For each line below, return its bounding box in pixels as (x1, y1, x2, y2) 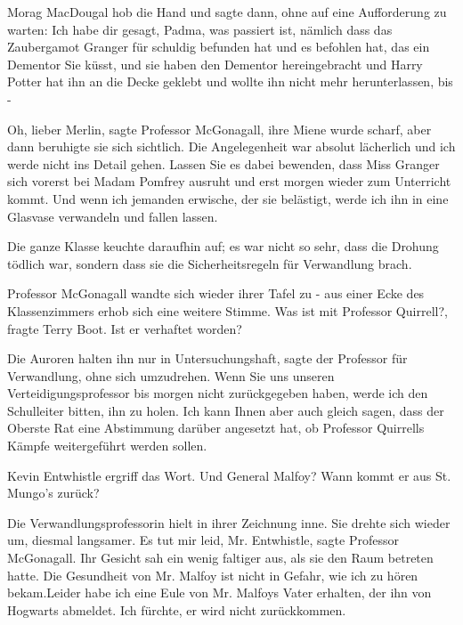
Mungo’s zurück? (7, 483, 100, 502)
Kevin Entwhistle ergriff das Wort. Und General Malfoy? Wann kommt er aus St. (7, 466, 451, 484)
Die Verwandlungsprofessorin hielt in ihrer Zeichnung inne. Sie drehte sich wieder (7, 513, 451, 532)
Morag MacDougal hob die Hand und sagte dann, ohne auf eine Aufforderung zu (7, 3, 447, 20)
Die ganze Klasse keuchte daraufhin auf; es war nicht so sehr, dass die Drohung (7, 237, 439, 256)
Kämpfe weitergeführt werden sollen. (7, 436, 207, 455)
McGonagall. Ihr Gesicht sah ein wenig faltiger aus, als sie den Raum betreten (7, 548, 434, 567)
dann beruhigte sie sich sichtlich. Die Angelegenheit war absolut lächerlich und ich (7, 137, 456, 156)
